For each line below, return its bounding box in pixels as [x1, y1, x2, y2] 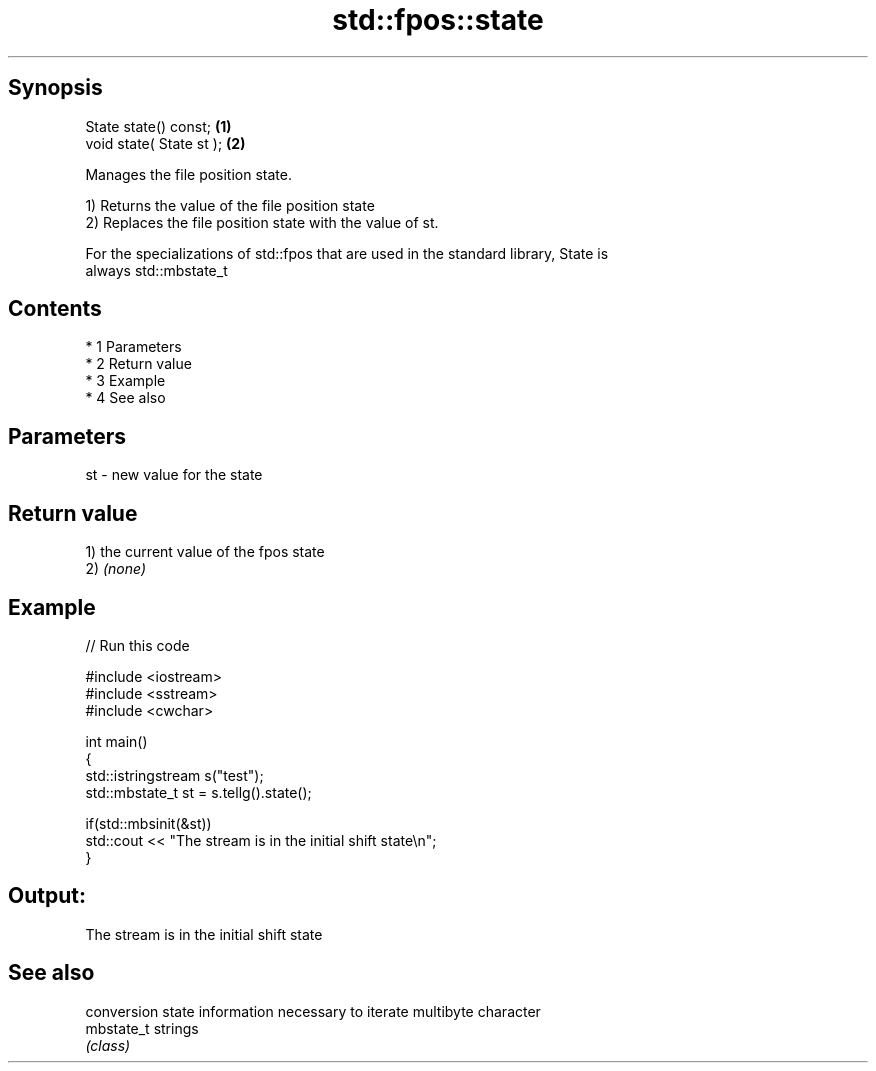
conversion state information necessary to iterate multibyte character [85, 1002, 541, 1020]
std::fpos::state [332, 3, 544, 37]
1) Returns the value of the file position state [85, 196, 375, 214]
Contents [8, 296, 102, 322]
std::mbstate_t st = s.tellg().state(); [85, 783, 312, 801]
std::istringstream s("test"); [85, 766, 264, 784]
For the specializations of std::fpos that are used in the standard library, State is [85, 244, 609, 262]
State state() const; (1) [85, 117, 232, 135]
